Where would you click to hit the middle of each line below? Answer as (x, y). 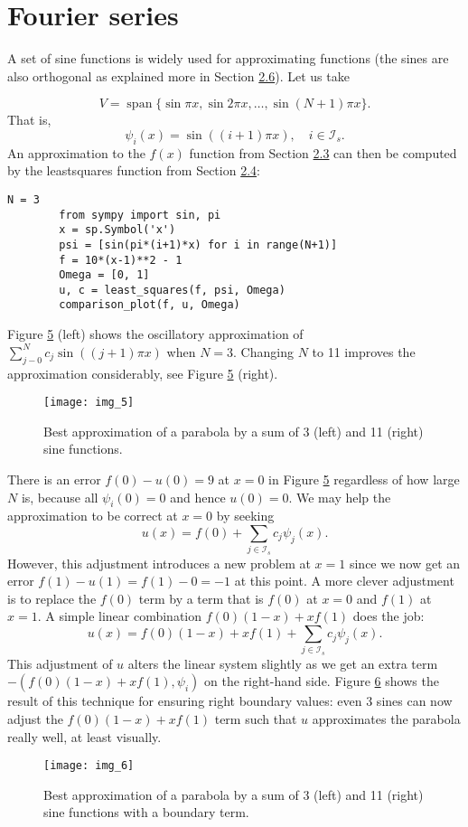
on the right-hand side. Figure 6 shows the (322, 681)
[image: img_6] (89, 766)
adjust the (35, 718)
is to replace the (52, 598)
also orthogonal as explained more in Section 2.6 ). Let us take (178, 75)
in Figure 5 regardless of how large (364, 479)
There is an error (54, 479)
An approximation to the (76, 152)
